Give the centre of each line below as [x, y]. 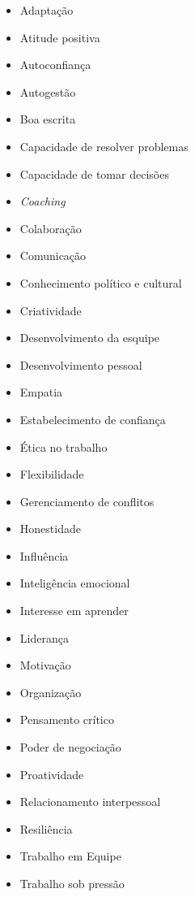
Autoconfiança [55, 65]
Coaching [42, 201]
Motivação [45, 665]
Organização [51, 692]
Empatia [41, 392]
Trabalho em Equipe [70, 856]
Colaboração [51, 228]
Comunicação [53, 256]
